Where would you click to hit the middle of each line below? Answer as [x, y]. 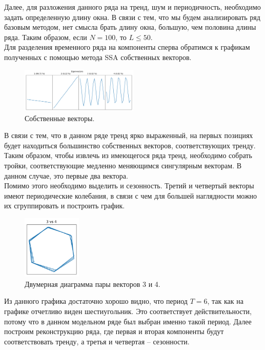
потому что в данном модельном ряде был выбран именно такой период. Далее [128, 321]
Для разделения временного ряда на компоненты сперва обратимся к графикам [127, 47]
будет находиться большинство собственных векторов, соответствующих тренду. [130, 145]
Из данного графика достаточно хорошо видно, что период [96, 301]
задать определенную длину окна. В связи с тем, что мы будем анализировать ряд [132, 17]
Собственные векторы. [60, 118]
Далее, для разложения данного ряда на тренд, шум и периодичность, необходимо [132, 7]
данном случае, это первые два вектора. [66, 175]
